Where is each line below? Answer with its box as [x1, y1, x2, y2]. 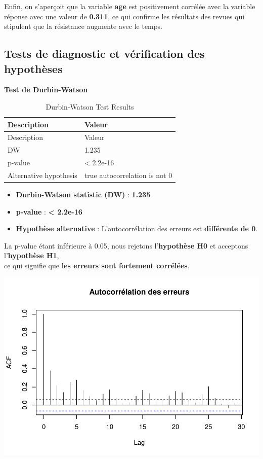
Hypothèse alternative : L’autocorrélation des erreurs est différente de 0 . [16, 223, 258, 234]
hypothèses [4, 60, 63, 76]
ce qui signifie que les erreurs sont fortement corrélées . [4, 260, 190, 270]
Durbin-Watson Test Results [46, 101, 134, 112]
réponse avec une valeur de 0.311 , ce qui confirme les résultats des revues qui [4, 11, 245, 21]
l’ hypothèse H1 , [4, 250, 59, 261]
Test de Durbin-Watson [4, 84, 88, 95]
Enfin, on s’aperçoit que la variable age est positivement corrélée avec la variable [4, 1, 255, 11]
